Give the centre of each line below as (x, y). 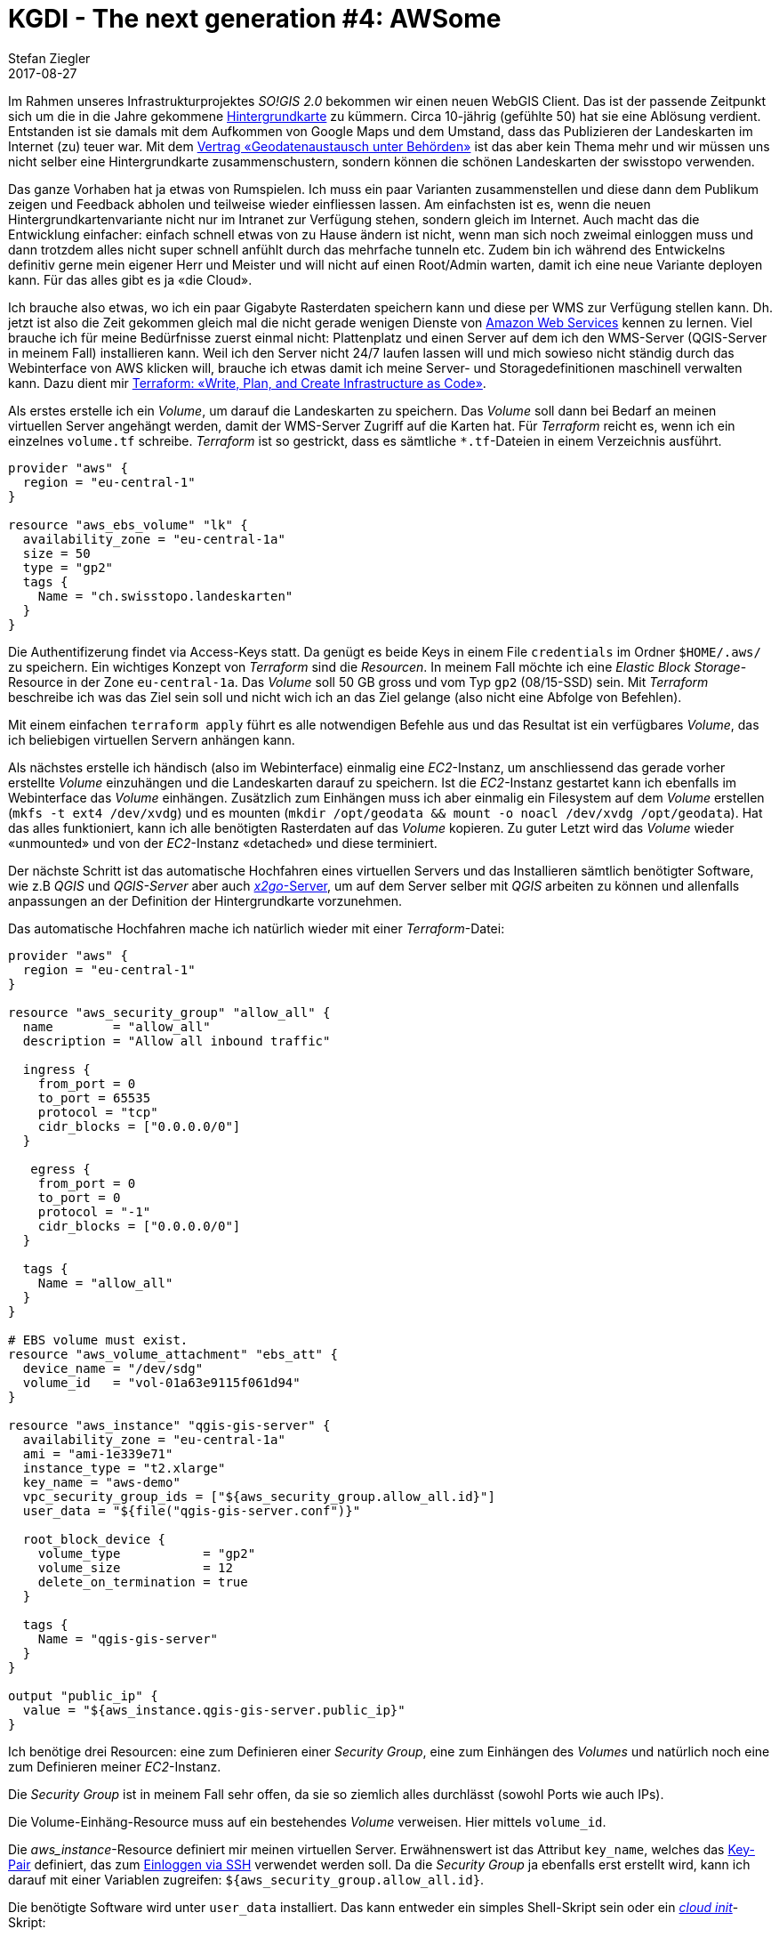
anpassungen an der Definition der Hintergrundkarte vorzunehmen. (205, 900)
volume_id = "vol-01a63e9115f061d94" (161, 1382)
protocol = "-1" (94, 1211)
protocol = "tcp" (98, 1112)
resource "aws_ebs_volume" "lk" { (128, 525)
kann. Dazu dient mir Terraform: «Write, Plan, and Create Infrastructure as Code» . (247, 383)
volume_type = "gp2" (147, 1553)
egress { (60, 1169)
